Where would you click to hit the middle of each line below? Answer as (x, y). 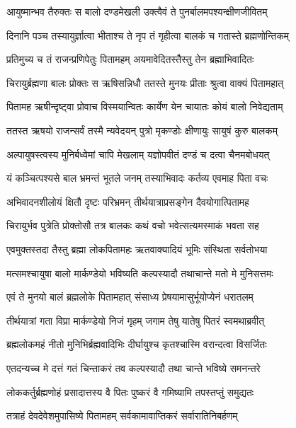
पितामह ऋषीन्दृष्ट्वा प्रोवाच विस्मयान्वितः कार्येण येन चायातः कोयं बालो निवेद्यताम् (145, 106)
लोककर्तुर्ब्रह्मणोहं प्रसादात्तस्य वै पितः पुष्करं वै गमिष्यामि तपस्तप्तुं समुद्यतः (130, 392)
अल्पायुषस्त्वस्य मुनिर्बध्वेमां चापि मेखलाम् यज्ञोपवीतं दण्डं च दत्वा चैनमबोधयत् (138, 154)
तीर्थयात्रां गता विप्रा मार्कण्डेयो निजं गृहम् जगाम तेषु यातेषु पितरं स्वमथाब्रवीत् (136, 320)
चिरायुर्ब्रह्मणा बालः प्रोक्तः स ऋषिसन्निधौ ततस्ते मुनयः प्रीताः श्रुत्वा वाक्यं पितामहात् (145, 82)
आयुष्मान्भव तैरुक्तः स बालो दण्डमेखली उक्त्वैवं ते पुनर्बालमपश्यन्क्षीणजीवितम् (137, 11)
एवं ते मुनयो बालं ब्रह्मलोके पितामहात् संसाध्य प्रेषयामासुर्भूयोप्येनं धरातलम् (130, 297)
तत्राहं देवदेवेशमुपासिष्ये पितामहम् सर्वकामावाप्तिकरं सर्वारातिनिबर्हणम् (122, 416)
